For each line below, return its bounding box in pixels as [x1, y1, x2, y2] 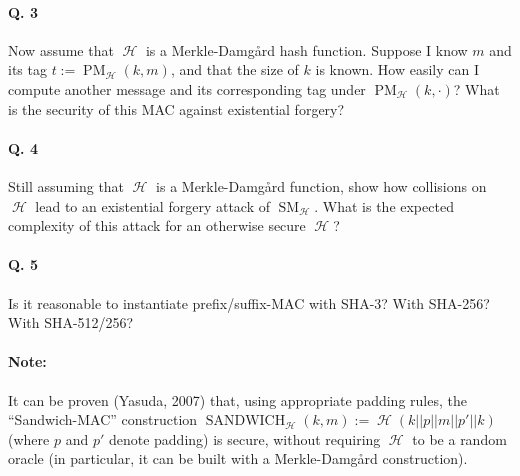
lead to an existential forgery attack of [35, 195, 270, 216]
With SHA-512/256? [8, 312, 134, 333]
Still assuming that [8, 175, 125, 196]
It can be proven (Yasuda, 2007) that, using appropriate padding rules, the [8, 389, 467, 410]
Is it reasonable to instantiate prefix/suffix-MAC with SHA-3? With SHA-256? [8, 292, 490, 313]
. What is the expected [314, 195, 454, 216]
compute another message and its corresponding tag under [8, 78, 366, 99]
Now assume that [8, 39, 114, 60]
